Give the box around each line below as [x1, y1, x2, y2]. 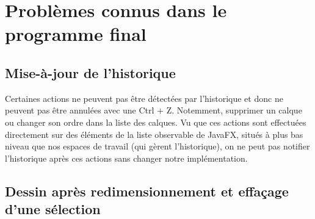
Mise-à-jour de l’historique [5, 63, 176, 82]
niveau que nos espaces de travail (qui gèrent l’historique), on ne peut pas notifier [5, 140, 310, 153]
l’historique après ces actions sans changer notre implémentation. [5, 151, 248, 164]
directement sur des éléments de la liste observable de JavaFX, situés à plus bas [5, 127, 303, 140]
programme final [5, 21, 147, 46]
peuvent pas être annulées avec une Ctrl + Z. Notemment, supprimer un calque [5, 104, 302, 117]
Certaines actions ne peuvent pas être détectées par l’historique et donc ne [5, 92, 283, 104]
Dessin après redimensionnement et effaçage [5, 181, 289, 200]
